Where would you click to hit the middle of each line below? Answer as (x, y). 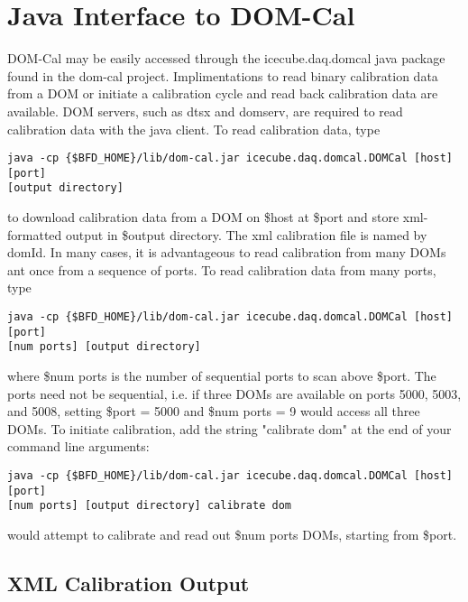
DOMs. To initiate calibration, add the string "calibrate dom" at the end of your (229, 428)
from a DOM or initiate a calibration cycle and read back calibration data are (223, 93)
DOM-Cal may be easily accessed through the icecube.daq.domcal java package (226, 58)
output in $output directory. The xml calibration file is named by (246, 234)
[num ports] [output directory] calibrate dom (149, 506)
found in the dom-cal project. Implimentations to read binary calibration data (223, 75)
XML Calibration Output (128, 583)
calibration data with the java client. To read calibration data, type (194, 129)
